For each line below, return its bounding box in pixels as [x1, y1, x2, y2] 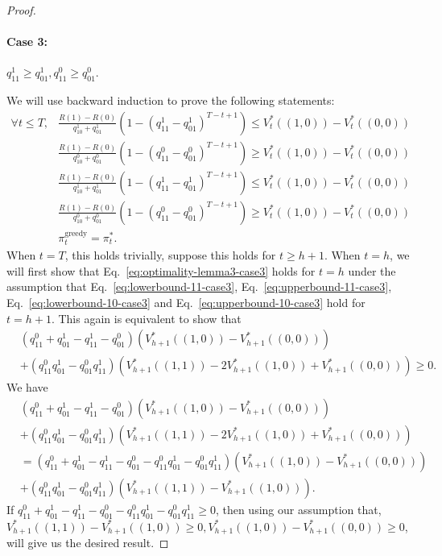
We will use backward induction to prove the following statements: [6, 92, 335, 109]
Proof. [6, 2, 36, 18]
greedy [64, 229, 88, 238]
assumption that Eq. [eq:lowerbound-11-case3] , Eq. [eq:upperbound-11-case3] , [6, 278, 392, 295]
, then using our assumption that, [215, 500, 382, 517]
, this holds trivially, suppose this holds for [64, 247, 276, 263]
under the [348, 262, 396, 279]
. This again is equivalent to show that [51, 309, 242, 326]
